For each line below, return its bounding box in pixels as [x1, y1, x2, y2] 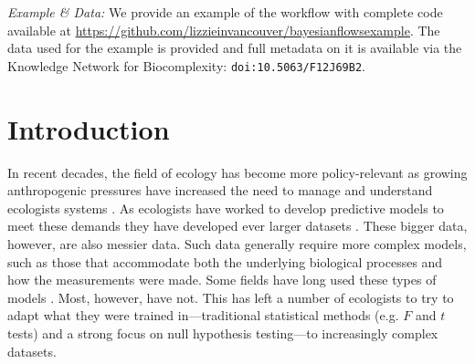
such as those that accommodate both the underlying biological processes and [7, 252, 443, 271]
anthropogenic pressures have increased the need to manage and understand [7, 181, 433, 200]
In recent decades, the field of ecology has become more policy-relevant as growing [7, 162, 468, 182]
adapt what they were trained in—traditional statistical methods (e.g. [7, 306, 399, 325]
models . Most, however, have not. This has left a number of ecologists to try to [7, 287, 454, 307]
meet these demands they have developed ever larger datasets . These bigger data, [7, 216, 468, 235]
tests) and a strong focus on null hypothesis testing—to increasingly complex [7, 323, 438, 342]
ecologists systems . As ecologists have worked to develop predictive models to [7, 198, 444, 217]
